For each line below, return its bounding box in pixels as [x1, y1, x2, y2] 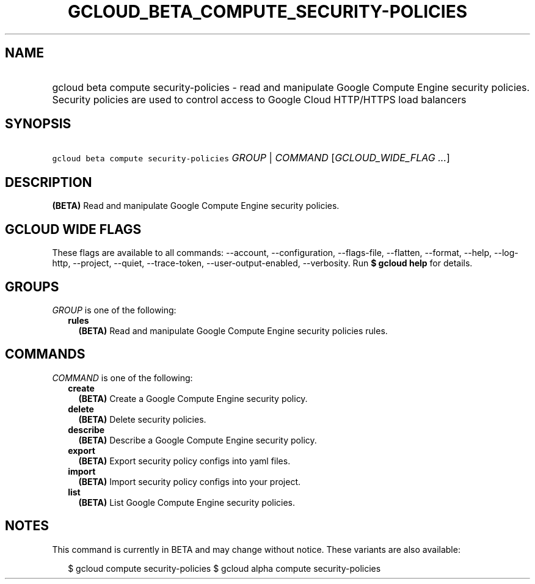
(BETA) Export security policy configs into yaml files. [78, 455, 291, 466]
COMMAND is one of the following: [52, 372, 193, 383]
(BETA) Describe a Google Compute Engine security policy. [78, 434, 317, 445]
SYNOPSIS [5, 116, 71, 132]
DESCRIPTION [5, 174, 92, 190]
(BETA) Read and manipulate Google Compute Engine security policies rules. [78, 325, 388, 336]
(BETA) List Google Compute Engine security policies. [78, 497, 296, 508]
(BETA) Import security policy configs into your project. [78, 476, 300, 487]
